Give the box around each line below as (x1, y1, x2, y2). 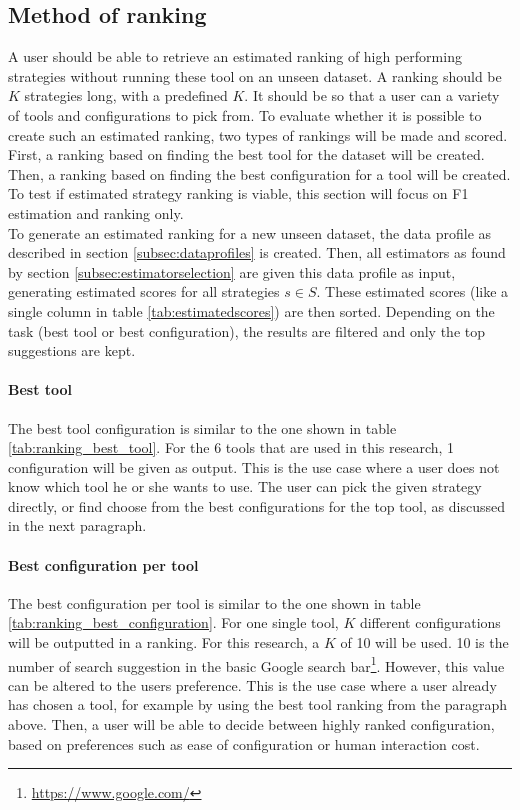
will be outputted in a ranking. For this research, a (8, 632, 320, 653)
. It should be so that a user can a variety (244, 85, 500, 106)
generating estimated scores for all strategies (8, 281, 280, 302)
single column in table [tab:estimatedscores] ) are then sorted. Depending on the (8, 300, 495, 321)
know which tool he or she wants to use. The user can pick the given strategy (8, 476, 482, 497)
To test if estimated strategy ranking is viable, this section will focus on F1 (8, 183, 469, 204)
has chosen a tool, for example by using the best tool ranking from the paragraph (8, 694, 508, 715)
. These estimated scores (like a (316, 281, 509, 302)
